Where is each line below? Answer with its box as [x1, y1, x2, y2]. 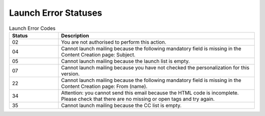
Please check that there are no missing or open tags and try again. [61, 95, 215, 102]
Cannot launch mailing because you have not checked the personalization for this [61, 64, 250, 71]
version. [61, 70, 80, 77]
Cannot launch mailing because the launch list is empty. [61, 58, 190, 64]
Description [61, 32, 89, 39]
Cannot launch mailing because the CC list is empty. [61, 102, 182, 109]
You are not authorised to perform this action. [61, 38, 166, 45]
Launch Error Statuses [9, 7, 103, 18]
